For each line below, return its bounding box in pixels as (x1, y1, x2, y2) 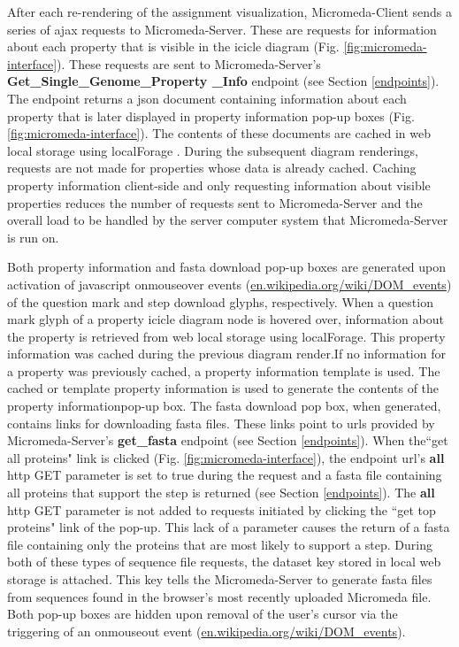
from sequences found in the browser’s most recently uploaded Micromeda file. (7, 587, 432, 605)
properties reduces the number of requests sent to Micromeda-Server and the (7, 193, 423, 212)
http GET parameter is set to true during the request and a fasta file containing (7, 466, 442, 484)
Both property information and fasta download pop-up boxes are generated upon (7, 258, 447, 276)
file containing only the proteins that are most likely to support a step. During (7, 535, 432, 553)
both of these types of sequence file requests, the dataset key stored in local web (7, 552, 441, 571)
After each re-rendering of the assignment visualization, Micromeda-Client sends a (7, 3, 453, 20)
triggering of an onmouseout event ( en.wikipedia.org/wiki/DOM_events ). (7, 621, 406, 640)
